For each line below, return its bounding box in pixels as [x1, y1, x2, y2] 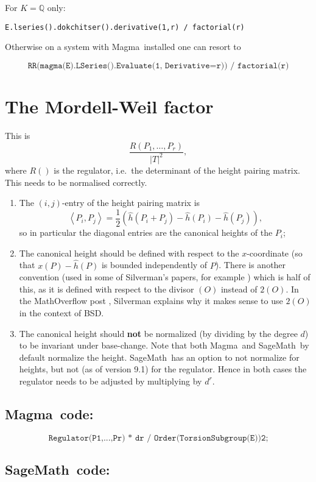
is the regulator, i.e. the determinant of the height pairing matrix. [54, 163, 301, 176]
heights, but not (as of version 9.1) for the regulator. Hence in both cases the [19, 363, 307, 375]
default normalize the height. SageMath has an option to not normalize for [19, 350, 300, 363]
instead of [220, 282, 258, 295]
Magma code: [5, 404, 94, 423]
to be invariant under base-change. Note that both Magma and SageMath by [19, 339, 309, 352]
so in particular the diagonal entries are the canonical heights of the [19, 226, 273, 239]
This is [5, 129, 30, 141]
